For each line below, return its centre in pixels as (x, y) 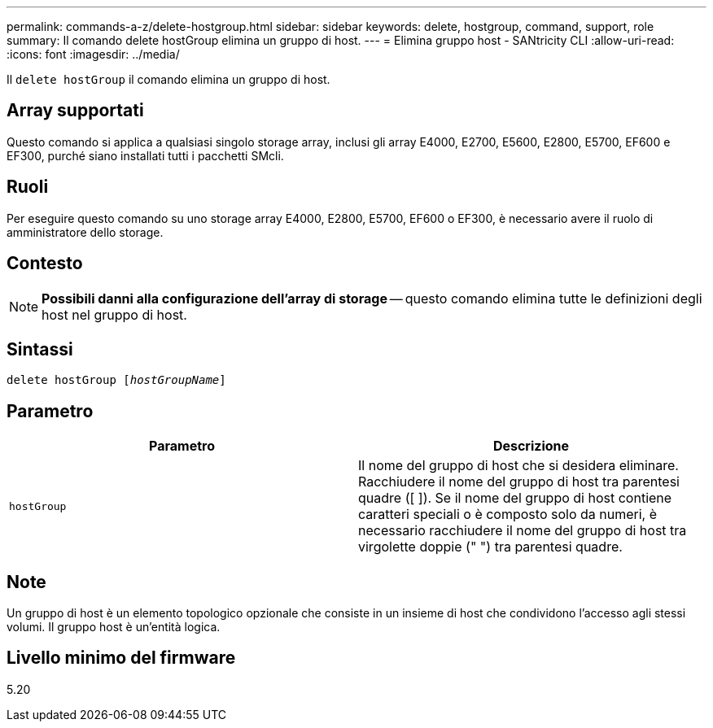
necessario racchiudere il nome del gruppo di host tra (523, 531)
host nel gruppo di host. (114, 314)
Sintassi (40, 349)
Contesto (45, 264)
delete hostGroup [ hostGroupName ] (116, 380)
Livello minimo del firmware (121, 658)
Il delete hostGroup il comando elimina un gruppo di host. (168, 79)
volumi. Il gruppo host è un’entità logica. (114, 627)
